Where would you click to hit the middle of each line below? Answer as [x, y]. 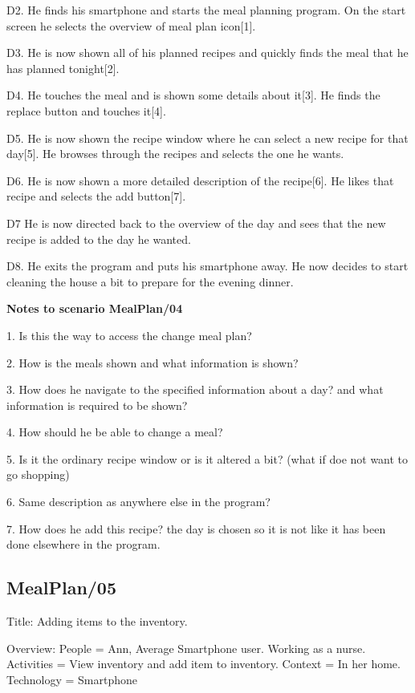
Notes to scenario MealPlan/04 [95, 308]
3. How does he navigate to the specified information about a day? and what [195, 389]
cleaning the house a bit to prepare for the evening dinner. [150, 281]
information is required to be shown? [97, 405]
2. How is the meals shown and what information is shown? [153, 362]
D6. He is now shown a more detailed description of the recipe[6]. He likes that [200, 180]
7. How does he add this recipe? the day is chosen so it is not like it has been [196, 528]
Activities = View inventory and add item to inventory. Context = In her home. [203, 664]
